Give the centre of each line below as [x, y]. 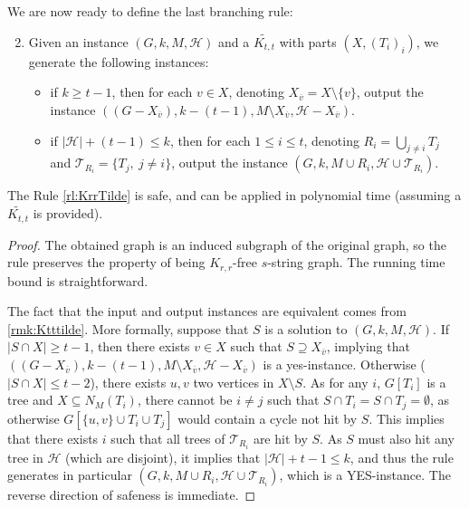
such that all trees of [168, 438]
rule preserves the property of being [106, 262]
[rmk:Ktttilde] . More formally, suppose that [128, 328]
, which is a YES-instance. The [365, 475]
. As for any [335, 382]
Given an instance [78, 41]
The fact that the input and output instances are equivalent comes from [207, 311]
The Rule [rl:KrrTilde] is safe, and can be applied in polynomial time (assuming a [234, 195]
